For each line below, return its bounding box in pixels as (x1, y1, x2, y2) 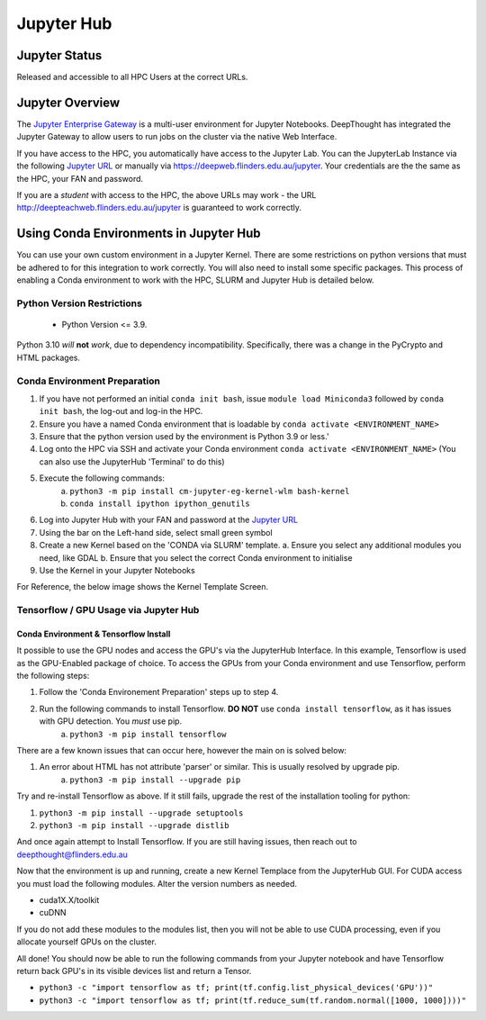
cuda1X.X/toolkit (39, 894, 100, 905)
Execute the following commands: (39, 473, 166, 483)
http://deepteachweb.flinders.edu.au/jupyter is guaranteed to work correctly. (16, 203, 301, 213)
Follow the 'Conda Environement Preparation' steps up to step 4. (39, 687, 279, 698)
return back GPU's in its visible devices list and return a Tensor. (16, 965, 252, 976)
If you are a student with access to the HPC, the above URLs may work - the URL (16, 189, 317, 200)
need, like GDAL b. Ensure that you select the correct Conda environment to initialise (39, 552, 353, 563)
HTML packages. (16, 352, 81, 363)
